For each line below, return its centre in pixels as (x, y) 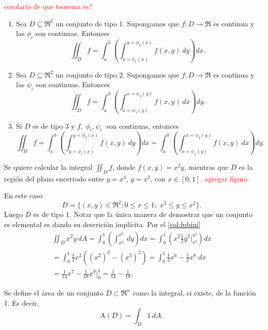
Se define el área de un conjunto (54, 292)
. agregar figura (224, 178)
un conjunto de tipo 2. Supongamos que (117, 74)
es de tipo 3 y (54, 125)
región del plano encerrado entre (54, 178)
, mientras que (206, 167)
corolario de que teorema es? (48, 6)
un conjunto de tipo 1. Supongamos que (117, 23)
